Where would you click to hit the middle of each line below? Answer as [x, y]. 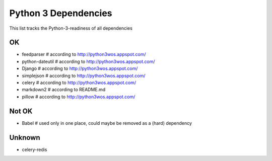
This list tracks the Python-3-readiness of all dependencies [71, 28]
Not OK [21, 111]
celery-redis [35, 149]
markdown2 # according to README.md [64, 90]
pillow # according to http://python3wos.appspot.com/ [79, 97]
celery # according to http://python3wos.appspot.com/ [79, 83]
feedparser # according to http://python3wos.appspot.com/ [84, 54]
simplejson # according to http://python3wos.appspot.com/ [84, 75]
